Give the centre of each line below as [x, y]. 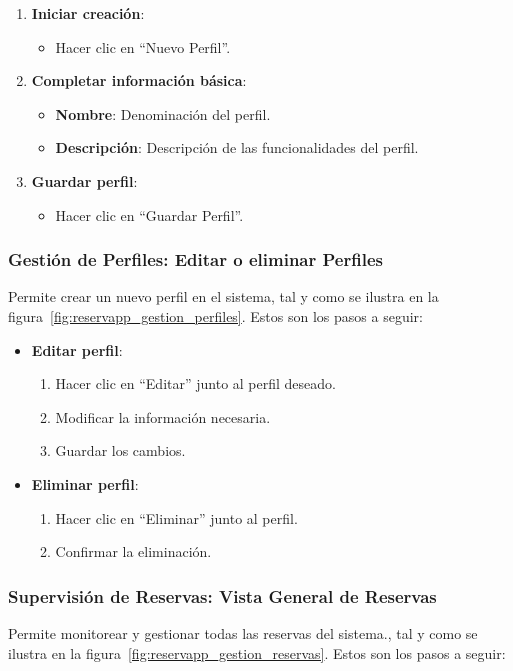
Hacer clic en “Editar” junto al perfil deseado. [195, 383]
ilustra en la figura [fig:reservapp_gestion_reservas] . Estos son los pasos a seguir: [257, 652]
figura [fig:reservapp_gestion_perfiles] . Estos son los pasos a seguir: [215, 315]
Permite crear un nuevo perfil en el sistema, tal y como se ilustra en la [223, 296]
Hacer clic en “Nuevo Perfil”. [143, 46]
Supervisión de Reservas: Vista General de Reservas [222, 595]
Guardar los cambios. [120, 450]
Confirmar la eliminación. [133, 551]
